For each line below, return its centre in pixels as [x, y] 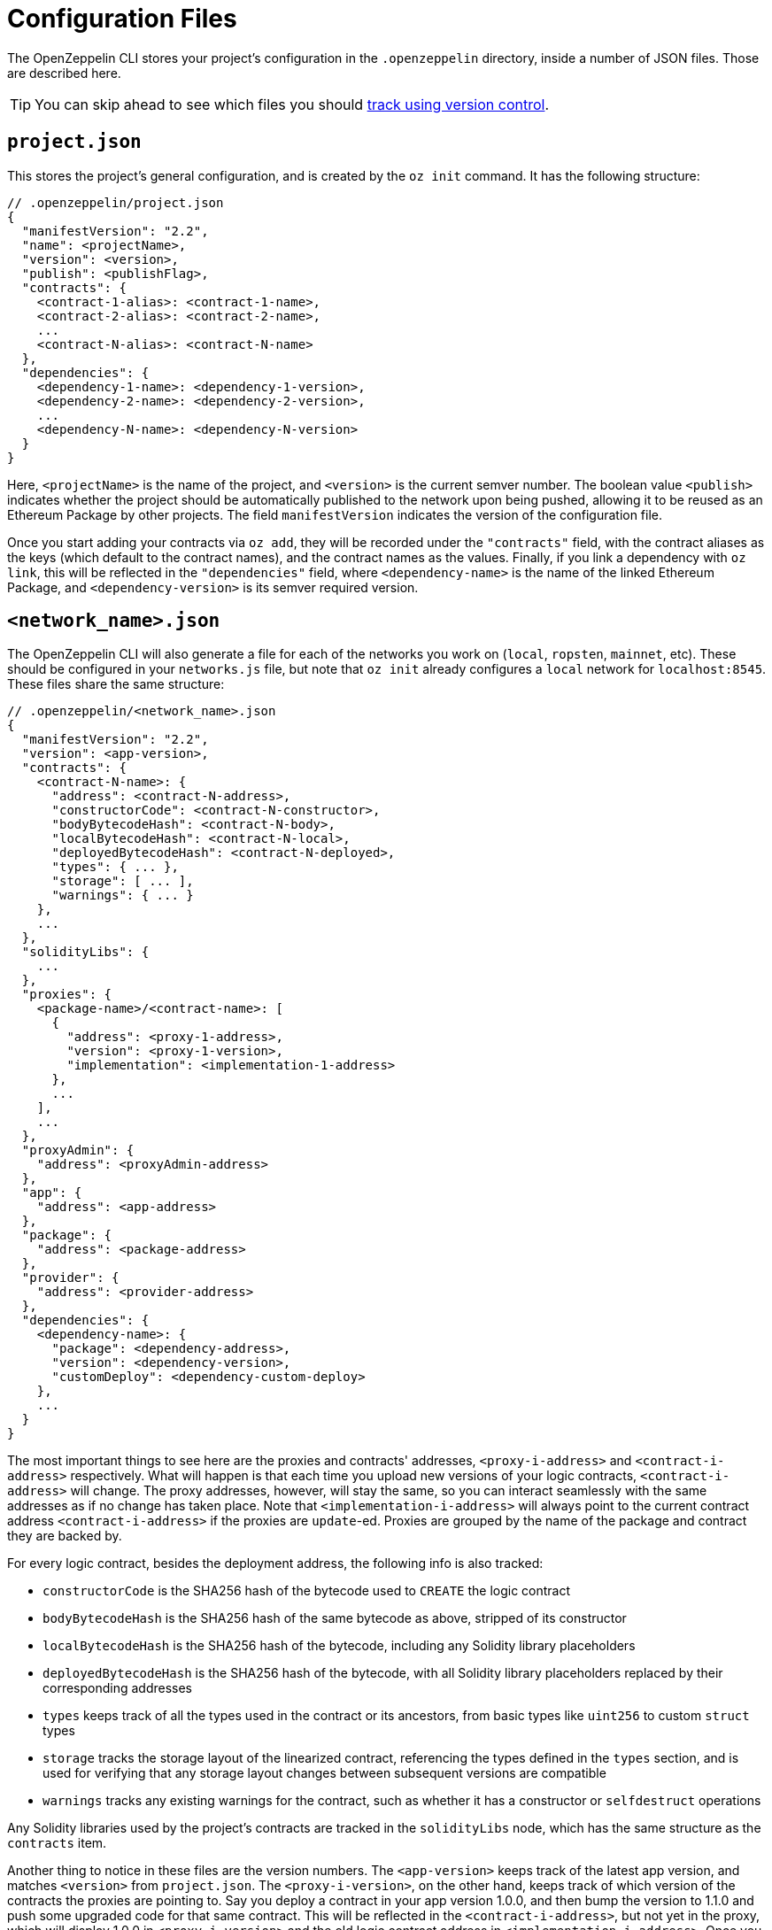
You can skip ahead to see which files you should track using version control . [292, 104]
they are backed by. [65, 1536]
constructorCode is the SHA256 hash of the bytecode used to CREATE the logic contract [307, 1591]
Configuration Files [122, 19]
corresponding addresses [118, 1688]
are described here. [64, 73]
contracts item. [57, 1843]
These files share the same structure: [116, 684]
